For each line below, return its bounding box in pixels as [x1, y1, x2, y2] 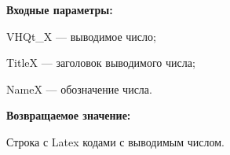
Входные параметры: [6, 2, 113, 17]
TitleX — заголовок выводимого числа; [6, 54, 195, 71]
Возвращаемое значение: [6, 107, 131, 124]
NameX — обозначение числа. [6, 80, 152, 97]
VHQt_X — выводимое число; [6, 28, 156, 44]
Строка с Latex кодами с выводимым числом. [6, 133, 225, 149]
